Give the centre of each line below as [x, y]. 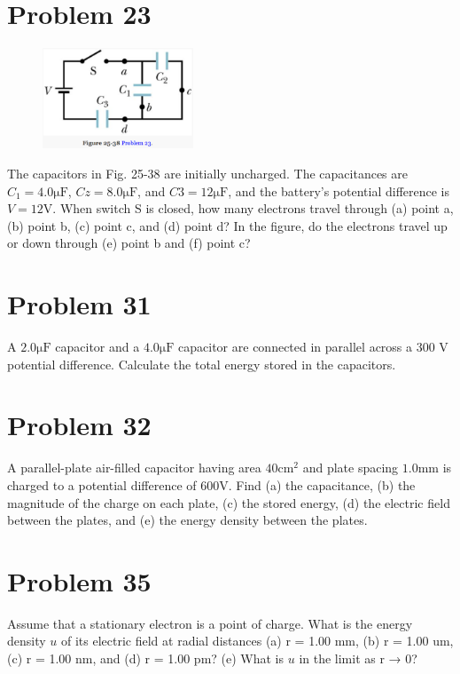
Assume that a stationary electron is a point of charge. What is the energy [210, 623]
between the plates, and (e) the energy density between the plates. [187, 520]
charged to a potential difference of [102, 484]
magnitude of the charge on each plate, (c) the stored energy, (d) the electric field [229, 502]
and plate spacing [351, 468]
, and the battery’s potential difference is [339, 190]
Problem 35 [79, 580]
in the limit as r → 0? [358, 658]
